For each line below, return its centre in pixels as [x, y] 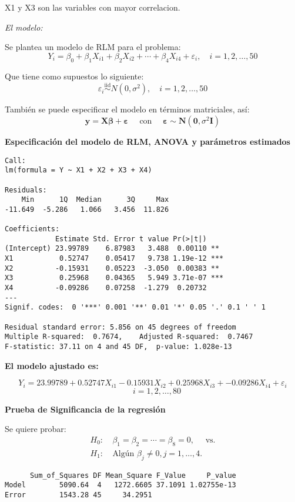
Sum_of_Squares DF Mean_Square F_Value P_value [133, 475]
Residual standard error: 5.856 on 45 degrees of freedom [120, 327]
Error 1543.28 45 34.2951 [78, 495]
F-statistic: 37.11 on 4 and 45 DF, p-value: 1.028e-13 [118, 347]
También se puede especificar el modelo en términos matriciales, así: [127, 109]
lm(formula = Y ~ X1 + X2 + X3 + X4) [78, 170]
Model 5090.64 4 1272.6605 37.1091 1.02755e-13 [120, 485]
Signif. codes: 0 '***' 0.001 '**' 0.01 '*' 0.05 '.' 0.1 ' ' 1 [135, 307]
